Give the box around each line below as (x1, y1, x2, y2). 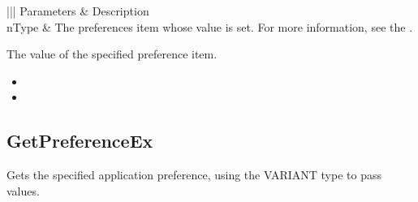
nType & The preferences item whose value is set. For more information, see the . (6, 18, 413, 35)
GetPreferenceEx (6, 128, 153, 153)
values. (6, 182, 40, 199)
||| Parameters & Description (6, 2, 149, 19)
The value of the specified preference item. (6, 45, 218, 62)
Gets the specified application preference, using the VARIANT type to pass (6, 166, 381, 183)
